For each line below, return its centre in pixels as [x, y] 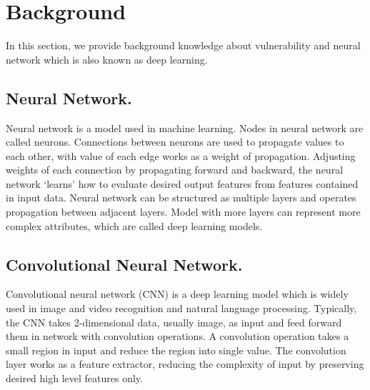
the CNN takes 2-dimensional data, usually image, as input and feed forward [174, 322]
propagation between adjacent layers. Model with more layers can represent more [183, 212]
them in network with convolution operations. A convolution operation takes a [177, 336]
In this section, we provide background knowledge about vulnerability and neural [183, 45]
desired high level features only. [74, 378]
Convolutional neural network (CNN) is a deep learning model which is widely [177, 294]
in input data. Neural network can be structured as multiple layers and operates [181, 197]
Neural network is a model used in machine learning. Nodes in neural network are [185, 127]
